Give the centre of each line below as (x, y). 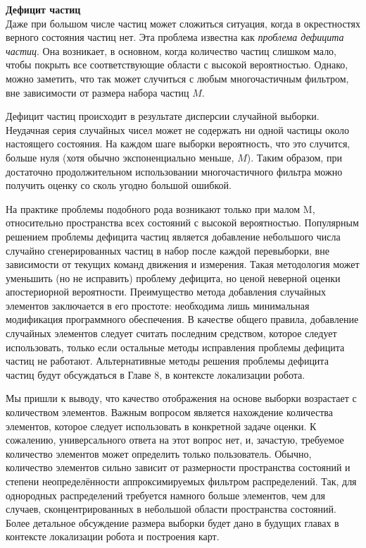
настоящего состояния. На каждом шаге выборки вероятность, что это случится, (178, 144)
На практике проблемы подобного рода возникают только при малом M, (160, 208)
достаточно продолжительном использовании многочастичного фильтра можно (174, 171)
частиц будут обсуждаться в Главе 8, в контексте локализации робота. (156, 374)
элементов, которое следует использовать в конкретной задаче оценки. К (161, 426)
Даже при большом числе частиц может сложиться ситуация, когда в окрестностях (183, 23)
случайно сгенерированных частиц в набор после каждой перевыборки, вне (168, 250)
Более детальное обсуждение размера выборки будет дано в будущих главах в (172, 522)
